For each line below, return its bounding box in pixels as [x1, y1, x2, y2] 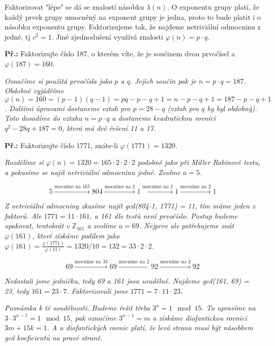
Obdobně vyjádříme [5, 85, 64, 96]
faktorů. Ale [5, 210, 42, 221]
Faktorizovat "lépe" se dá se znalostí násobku [5, 2, 144, 12]
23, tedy [5, 285, 29, 296]
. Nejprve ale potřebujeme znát [139, 220, 234, 231]
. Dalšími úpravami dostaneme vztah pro [5, 102, 131, 113]
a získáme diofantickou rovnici [152, 312, 247, 323]
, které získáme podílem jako [32, 230, 120, 240]
